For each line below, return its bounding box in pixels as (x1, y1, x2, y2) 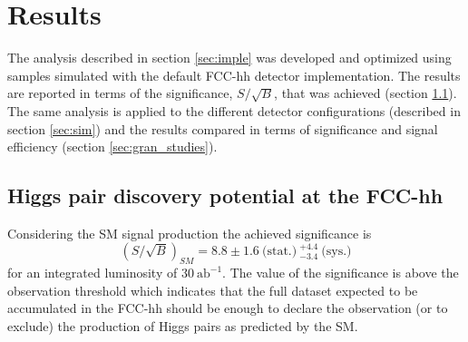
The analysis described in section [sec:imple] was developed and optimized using (7, 48, 452, 67)
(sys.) (321, 245, 352, 259)
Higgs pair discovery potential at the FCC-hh (7, 181, 444, 210)
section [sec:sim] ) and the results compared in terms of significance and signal (7, 119, 438, 138)
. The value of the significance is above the (222, 263, 459, 282)
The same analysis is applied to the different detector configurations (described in (7, 101, 461, 120)
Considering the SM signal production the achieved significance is (7, 223, 372, 242)
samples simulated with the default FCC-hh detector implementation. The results (7, 65, 461, 84)
